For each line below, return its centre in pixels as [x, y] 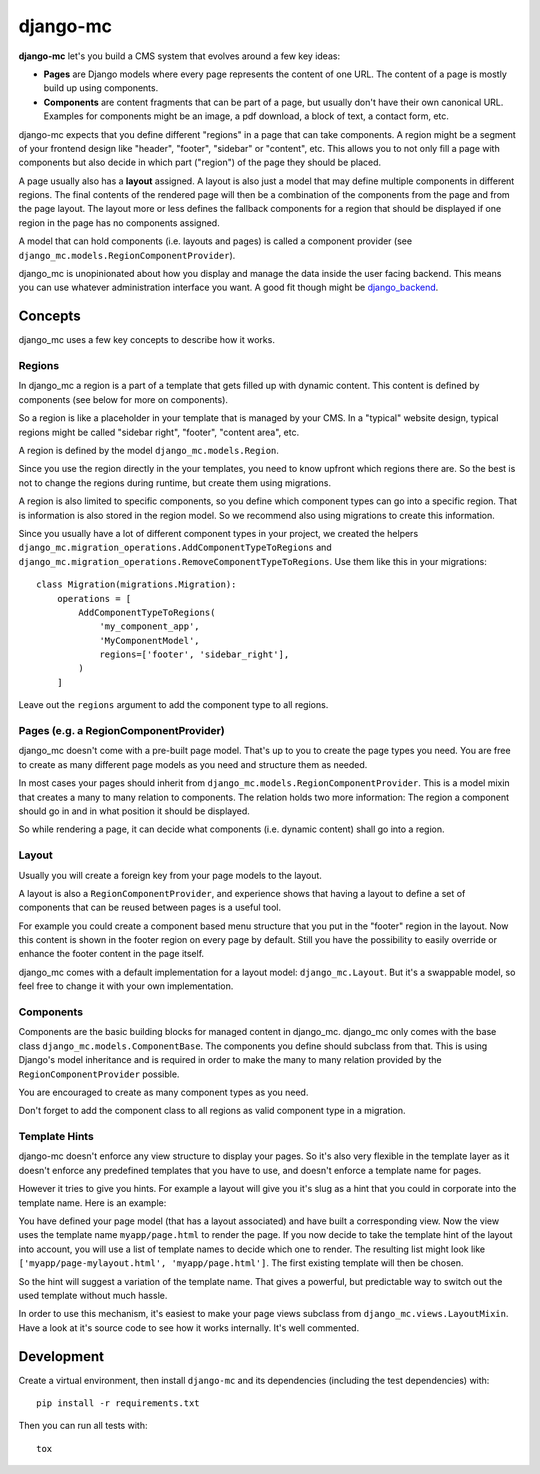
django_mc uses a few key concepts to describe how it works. [146, 340]
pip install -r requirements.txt [118, 1403]
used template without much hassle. [93, 1295]
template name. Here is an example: [92, 1202]
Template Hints [56, 1137]
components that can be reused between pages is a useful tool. [150, 907]
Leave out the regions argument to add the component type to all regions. [173, 705]
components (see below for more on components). [123, 399]
